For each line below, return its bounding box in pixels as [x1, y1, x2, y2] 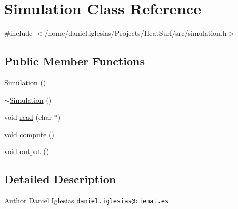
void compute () [4, 128, 55, 139]
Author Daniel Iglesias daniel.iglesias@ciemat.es [4, 195, 169, 206]
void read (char [4, 111, 52, 122]
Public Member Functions [4, 53, 145, 69]
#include [4, 28, 33, 39]
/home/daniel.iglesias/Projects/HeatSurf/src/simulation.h [44, 28, 227, 39]
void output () [4, 146, 49, 157]
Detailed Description [4, 171, 116, 187]
